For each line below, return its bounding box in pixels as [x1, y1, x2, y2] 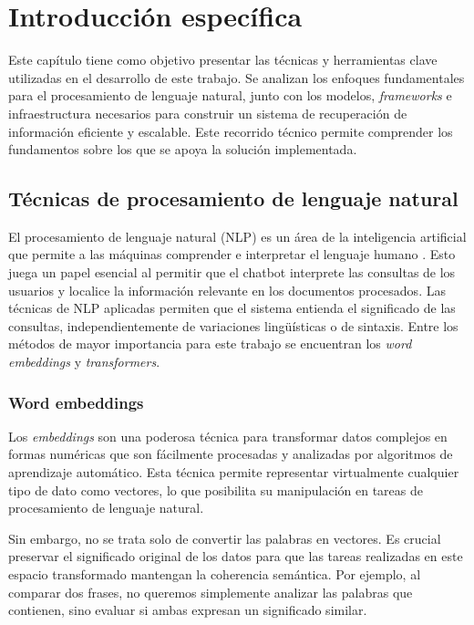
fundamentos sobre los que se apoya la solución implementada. [8, 140, 357, 159]
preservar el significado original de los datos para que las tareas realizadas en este [8, 547, 463, 566]
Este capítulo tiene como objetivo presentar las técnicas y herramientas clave [8, 50, 438, 69]
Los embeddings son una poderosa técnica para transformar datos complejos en [8, 426, 448, 445]
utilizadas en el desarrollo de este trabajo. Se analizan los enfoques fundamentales [8, 68, 465, 87]
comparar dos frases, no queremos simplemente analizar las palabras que [8, 582, 413, 601]
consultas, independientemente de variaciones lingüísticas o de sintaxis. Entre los [8, 316, 459, 335]
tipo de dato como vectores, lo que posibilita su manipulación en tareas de [8, 480, 423, 499]
